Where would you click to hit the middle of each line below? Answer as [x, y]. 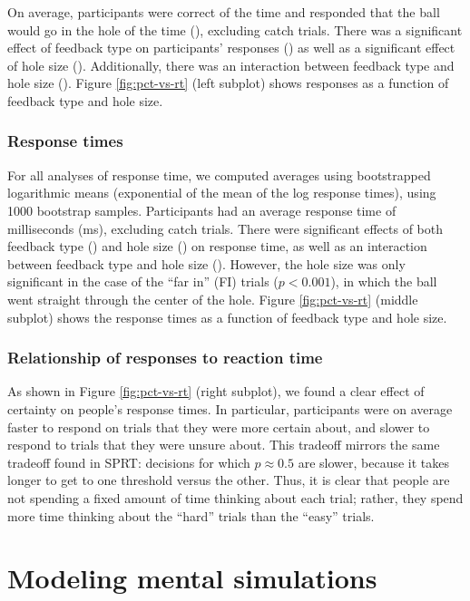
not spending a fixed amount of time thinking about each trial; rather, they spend [235, 497]
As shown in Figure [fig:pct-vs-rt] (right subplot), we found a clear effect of [216, 391]
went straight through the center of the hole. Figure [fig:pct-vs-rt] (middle [213, 299]
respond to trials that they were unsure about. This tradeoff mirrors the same [224, 445]
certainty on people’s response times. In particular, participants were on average [230, 408]
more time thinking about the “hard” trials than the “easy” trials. [191, 515]
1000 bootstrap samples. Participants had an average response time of [202, 210]
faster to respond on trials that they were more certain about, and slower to [219, 427]
